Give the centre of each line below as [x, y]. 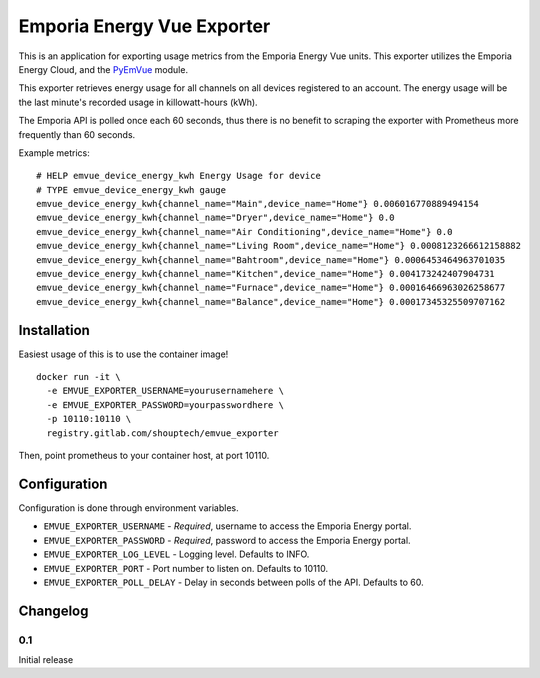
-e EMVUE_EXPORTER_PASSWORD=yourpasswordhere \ [165, 404]
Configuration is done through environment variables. [128, 507]
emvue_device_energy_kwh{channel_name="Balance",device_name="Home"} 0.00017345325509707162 [271, 301]
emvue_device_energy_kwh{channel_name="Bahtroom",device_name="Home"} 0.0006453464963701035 [271, 259]
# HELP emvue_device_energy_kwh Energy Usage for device [179, 176]
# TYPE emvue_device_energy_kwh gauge [131, 189]
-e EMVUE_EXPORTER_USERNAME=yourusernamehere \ [165, 391]
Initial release [46, 660]
